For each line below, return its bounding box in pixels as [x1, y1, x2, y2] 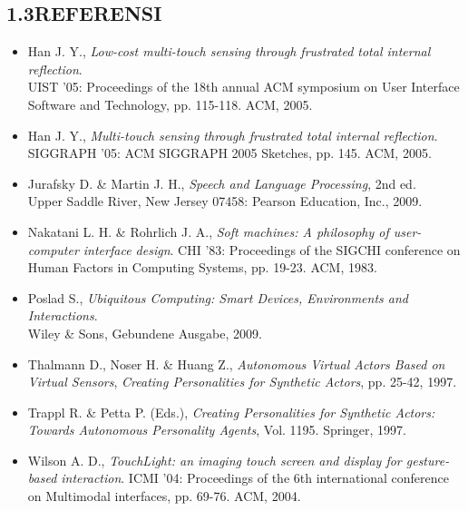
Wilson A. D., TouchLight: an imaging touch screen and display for [27, 450, 402, 469]
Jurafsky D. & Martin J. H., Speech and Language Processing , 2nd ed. [27, 173, 416, 192]
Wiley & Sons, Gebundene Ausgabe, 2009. [27, 323, 262, 342]
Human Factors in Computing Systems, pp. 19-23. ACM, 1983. [27, 258, 377, 277]
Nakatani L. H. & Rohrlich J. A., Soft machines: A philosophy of [27, 221, 389, 241]
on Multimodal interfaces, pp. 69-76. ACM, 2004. [27, 486, 301, 506]
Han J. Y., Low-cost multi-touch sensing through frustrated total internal [27, 42, 431, 61]
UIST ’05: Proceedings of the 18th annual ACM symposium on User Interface [27, 77, 460, 96]
